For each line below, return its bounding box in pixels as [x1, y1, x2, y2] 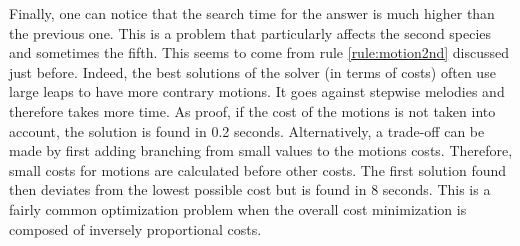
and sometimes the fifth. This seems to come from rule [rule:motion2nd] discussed [9, 42, 510, 63]
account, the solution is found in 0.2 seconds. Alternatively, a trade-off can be [9, 120, 485, 141]
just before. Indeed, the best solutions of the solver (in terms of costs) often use [9, 61, 496, 82]
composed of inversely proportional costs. [9, 218, 262, 239]
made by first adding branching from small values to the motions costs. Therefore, [9, 140, 513, 161]
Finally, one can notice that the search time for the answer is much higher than [9, 3, 495, 23]
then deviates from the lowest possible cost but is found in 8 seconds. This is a [9, 179, 491, 200]
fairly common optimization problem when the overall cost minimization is [9, 198, 467, 219]
